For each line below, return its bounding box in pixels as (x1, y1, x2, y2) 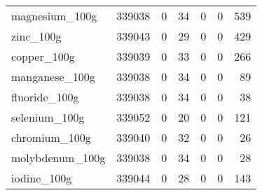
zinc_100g (11, 28, 62, 44)
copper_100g (11, 48, 75, 64)
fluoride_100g (11, 89, 79, 105)
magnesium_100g (11, 8, 97, 24)
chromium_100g (11, 129, 91, 145)
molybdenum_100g (11, 150, 106, 166)
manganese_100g (11, 68, 95, 85)
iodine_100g (11, 170, 72, 186)
